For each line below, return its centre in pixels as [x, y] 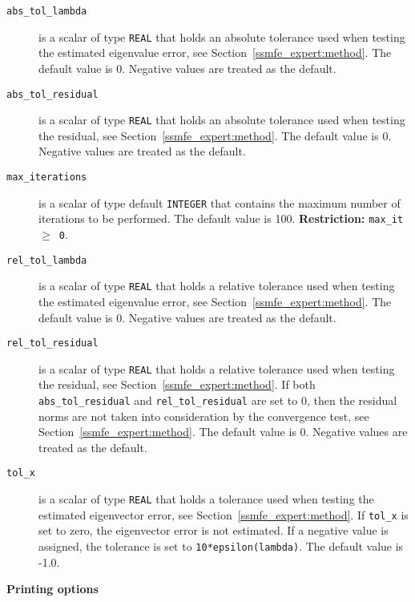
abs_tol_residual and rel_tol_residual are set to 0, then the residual [218, 400]
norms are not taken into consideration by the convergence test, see [204, 416]
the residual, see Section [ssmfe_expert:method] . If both [177, 384]
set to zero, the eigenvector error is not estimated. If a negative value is [214, 530]
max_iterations [47, 177]
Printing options [52, 589]
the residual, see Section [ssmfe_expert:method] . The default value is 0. [215, 135]
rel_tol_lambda [47, 260]
